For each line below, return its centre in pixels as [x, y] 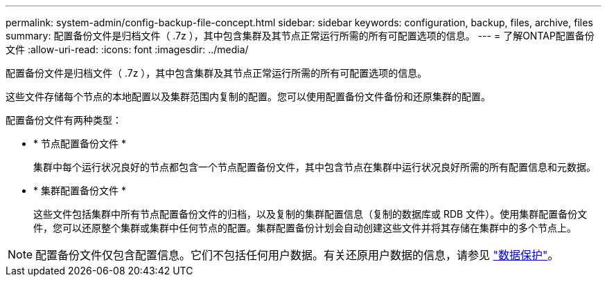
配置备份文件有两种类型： [64, 120]
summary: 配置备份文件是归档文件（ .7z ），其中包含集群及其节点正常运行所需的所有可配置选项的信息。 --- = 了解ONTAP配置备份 [300, 36]
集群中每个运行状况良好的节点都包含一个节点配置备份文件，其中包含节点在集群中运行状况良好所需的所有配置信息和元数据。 [315, 167]
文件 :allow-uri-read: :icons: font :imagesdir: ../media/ [127, 49]
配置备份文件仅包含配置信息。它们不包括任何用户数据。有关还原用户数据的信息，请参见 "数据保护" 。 [297, 255]
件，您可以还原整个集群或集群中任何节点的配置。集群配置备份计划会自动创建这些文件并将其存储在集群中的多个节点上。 [305, 228]
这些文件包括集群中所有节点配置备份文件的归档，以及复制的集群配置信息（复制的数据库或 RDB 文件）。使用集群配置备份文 [310, 214]
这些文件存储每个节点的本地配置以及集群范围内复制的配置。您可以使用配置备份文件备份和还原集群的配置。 [248, 96]
